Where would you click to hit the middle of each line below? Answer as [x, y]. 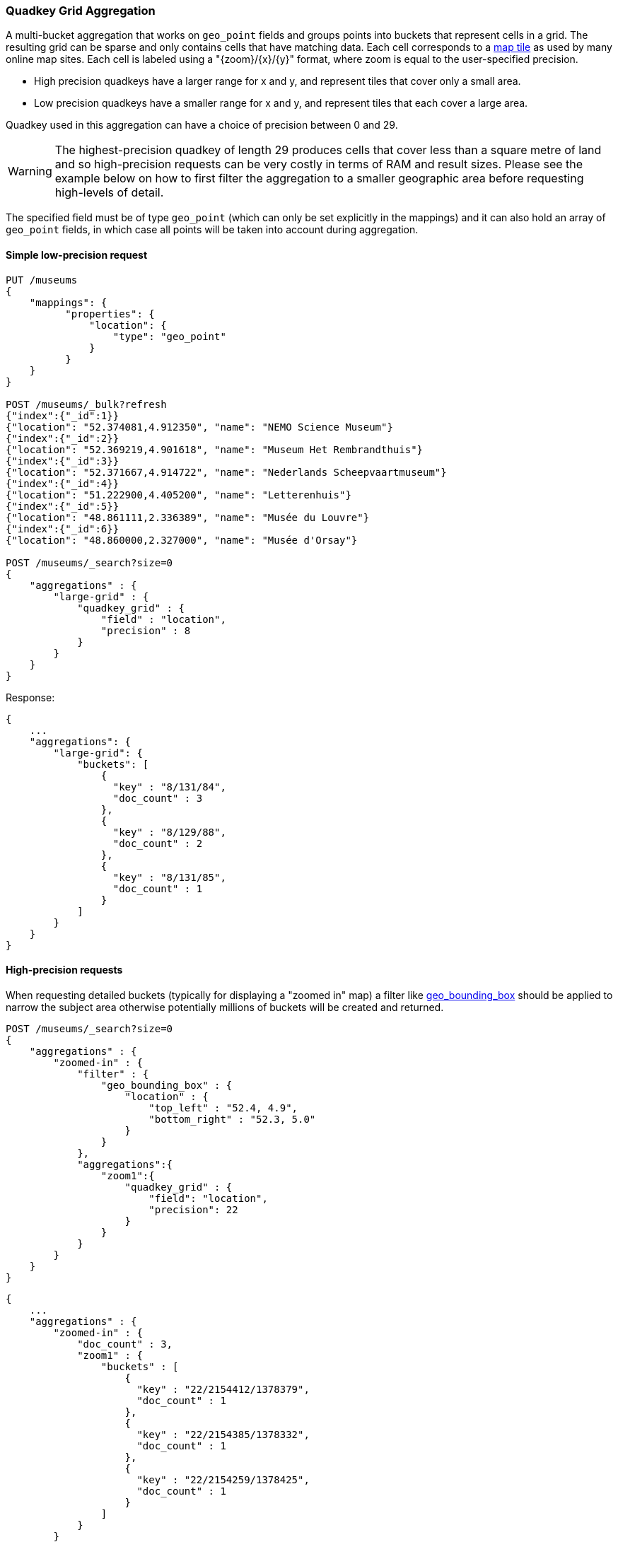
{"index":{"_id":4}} [63, 483]
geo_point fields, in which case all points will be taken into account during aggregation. [212, 230]
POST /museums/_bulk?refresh [86, 404]
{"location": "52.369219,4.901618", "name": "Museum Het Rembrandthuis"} [215, 449]
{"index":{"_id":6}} [63, 528]
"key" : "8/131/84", [169, 787]
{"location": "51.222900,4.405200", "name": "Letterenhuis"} [179, 495]
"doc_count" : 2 [158, 843]
